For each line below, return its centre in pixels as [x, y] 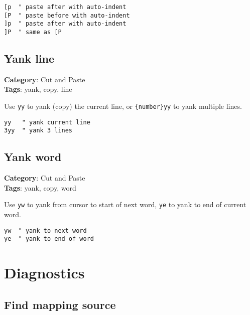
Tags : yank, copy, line [38, 89]
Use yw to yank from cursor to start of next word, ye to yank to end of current [125, 204]
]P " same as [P [33, 32]
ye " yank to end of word [49, 239]
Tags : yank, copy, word [40, 187]
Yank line [29, 58]
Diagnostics [44, 273]
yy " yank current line [47, 122]
